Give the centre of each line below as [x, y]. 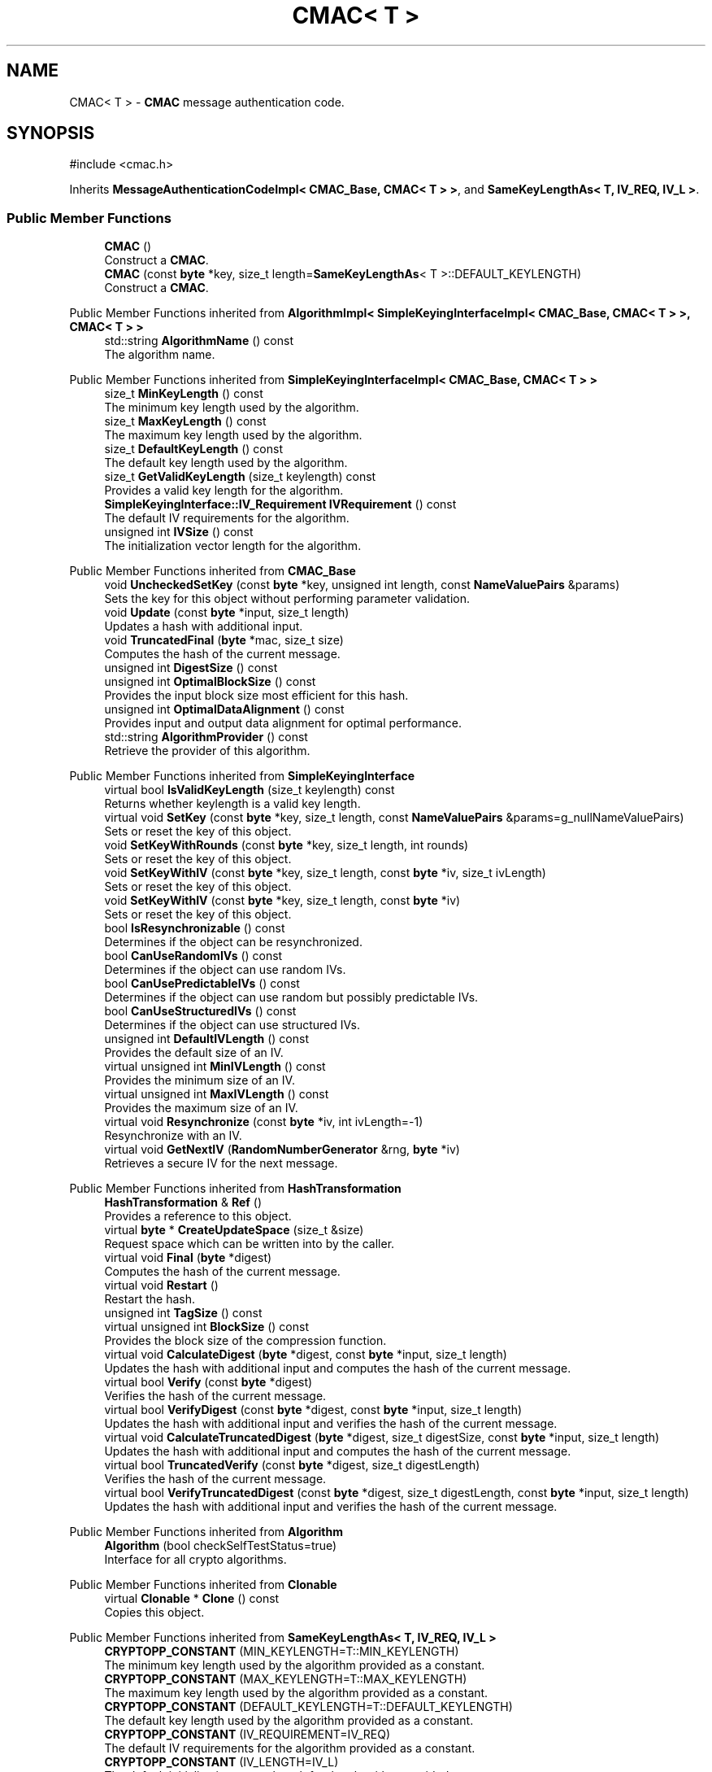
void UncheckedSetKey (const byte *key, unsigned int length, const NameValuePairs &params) [362, 585]
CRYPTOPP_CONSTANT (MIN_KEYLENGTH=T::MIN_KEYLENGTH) [282, 1652]
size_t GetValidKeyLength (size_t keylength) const [240, 477]
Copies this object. [154, 1613]
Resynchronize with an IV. [173, 1136]
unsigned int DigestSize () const [191, 668]
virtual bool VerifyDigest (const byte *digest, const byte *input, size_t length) [313, 1410]
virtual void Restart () [161, 1285]
